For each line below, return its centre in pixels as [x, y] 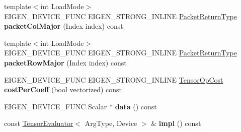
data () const [136, 106]
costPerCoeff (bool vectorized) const [63, 89]
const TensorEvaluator [39, 123]
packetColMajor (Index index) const [64, 26]
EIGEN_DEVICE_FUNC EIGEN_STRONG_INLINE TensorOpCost [114, 79]
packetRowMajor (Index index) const [65, 62]
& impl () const [176, 123]
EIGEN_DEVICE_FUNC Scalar [56, 106]
